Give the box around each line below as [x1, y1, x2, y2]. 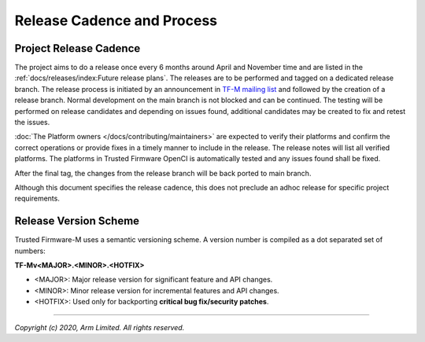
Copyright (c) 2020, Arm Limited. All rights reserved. [14, 322, 185, 332]
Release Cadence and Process [14, 12, 218, 29]
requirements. [14, 193, 61, 204]
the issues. [14, 118, 50, 127]
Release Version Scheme [14, 215, 140, 228]
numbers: [14, 246, 46, 256]
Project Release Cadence [14, 42, 141, 55]
